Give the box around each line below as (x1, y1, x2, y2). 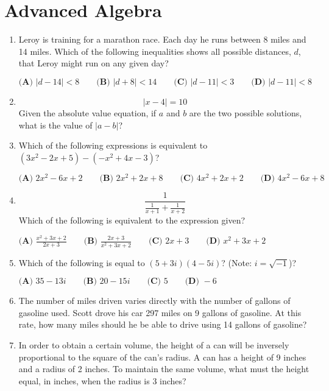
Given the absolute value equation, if (18, 106, 157, 119)
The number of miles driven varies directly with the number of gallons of (18, 294, 291, 307)
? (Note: (221, 256, 252, 269)
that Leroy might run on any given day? (18, 57, 169, 69)
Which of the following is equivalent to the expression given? (18, 214, 246, 227)
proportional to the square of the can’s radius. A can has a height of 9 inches (18, 350, 306, 363)
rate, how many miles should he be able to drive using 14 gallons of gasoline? (18, 318, 307, 331)
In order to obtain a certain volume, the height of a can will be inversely (18, 338, 289, 351)
